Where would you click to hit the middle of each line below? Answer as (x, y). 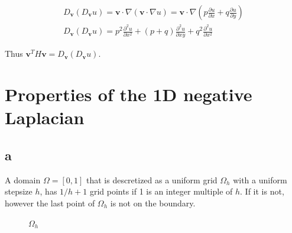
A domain (23, 179)
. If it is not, (262, 191)
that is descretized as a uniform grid (152, 179)
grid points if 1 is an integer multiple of (161, 191)
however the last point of (50, 203)
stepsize (19, 191)
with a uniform (260, 179)
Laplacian (45, 117)
